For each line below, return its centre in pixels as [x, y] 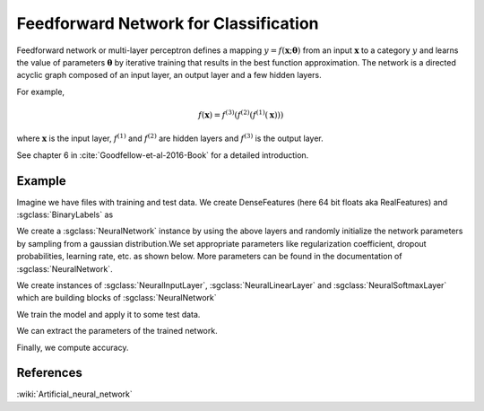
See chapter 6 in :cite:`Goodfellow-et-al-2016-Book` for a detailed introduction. [163, 155]
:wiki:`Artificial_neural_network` [75, 394]
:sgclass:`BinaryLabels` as [65, 214]
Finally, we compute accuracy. [73, 347]
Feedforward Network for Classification [168, 23]
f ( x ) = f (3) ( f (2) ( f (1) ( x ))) [241, 114]
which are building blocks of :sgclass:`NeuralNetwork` [117, 298]
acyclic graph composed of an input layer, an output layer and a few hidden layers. [169, 75]
